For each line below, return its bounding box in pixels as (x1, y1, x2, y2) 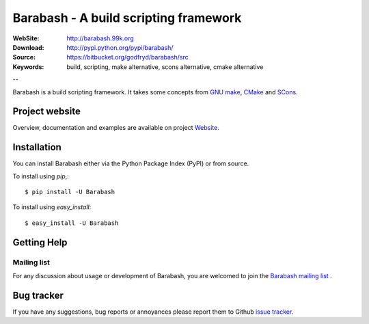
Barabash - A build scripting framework (12, 10, 242, 25)
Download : (12, 43, 44, 51)
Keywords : (12, 62, 44, 71)
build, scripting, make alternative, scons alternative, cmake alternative (66, 62, 264, 71)
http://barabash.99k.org (66, 34, 135, 42)
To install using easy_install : (12, 203, 92, 211)
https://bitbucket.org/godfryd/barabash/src (66, 53, 189, 62)
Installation (12, 141, 61, 153)
